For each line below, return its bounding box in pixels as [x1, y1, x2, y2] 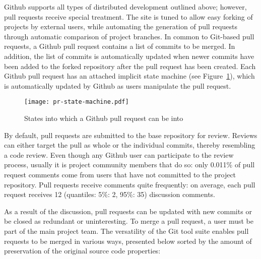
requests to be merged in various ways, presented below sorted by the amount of [4, 235, 252, 246]
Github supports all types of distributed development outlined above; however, [4, 2, 247, 12]
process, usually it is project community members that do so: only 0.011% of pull [4, 159, 255, 170]
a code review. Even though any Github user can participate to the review [4, 149, 234, 160]
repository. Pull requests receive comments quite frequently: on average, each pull [4, 179, 255, 189]
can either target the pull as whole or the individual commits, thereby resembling [4, 140, 255, 150]
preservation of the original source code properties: [4, 245, 161, 256]
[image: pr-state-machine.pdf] [24, 98, 129, 106]
